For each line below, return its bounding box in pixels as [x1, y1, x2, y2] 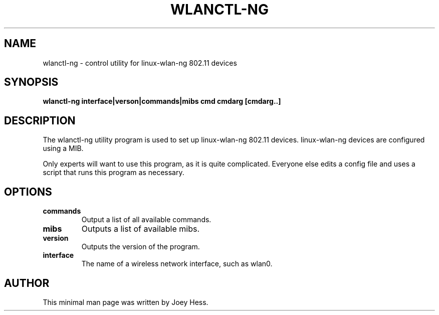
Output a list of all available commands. [81, 215, 211, 224]
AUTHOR [4, 276, 50, 289]
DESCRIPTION [4, 114, 76, 127]
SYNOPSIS [4, 76, 59, 89]
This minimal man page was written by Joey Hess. [43, 297, 208, 306]
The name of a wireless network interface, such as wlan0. [81, 259, 273, 268]
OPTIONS [4, 185, 52, 198]
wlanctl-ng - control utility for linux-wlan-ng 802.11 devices [43, 58, 237, 67]
